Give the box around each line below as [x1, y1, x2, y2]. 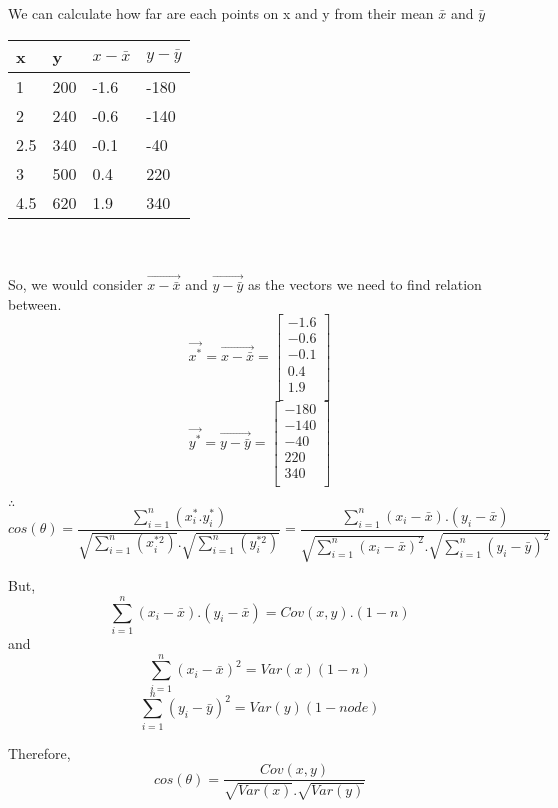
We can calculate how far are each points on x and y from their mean [8, 3, 434, 23]
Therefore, [8, 742, 71, 763]
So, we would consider [8, 274, 143, 295]
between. [8, 293, 62, 314]
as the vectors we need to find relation [247, 274, 482, 295]
